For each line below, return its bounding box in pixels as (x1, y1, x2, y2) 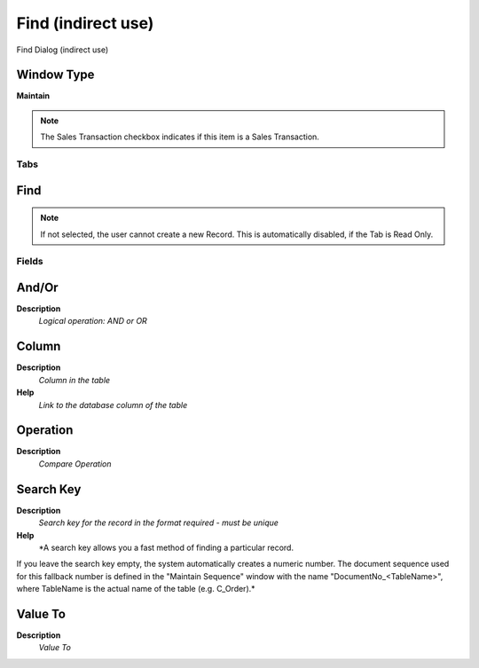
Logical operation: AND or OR (38, 316, 148, 326)
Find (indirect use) (16, 13, 154, 33)
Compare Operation (38, 458, 112, 469)
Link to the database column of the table (38, 399, 188, 410)
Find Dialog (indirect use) (16, 44, 109, 55)
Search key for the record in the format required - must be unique (38, 517, 279, 528)
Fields (16, 255, 43, 268)
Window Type (16, 67, 95, 83)
